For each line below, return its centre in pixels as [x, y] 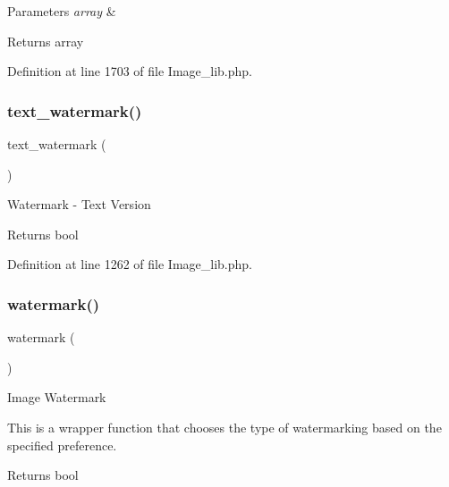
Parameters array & [62, 11]
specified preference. [62, 445]
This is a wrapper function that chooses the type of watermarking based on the [224, 427]
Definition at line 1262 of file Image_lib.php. [130, 264]
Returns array [46, 41]
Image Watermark [57, 397]
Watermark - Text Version [79, 204]
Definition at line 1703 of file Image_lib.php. [130, 71]
